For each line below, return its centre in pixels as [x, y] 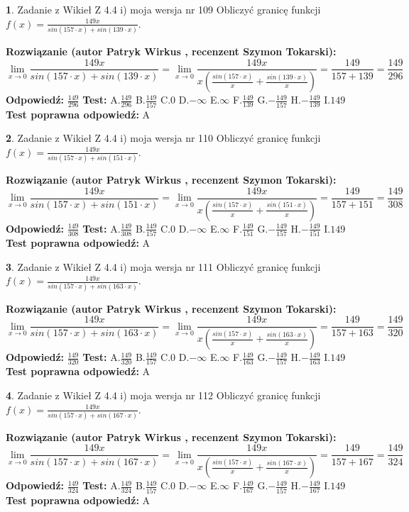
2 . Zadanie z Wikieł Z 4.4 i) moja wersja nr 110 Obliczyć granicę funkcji [163, 138]
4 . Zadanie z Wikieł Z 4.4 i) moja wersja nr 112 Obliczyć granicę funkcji [163, 395]
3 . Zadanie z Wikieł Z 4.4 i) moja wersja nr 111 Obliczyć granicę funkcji [163, 266]
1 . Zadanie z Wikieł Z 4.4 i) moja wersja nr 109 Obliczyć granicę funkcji [163, 9]
